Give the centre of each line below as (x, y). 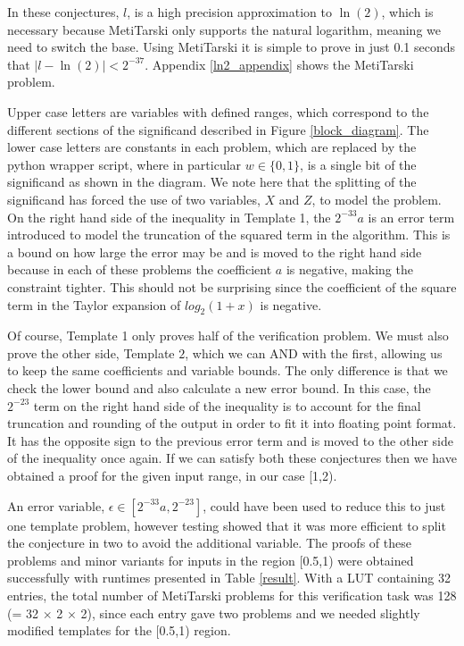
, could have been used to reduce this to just (324, 505)
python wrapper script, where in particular (124, 164)
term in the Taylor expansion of (94, 304)
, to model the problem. (377, 199)
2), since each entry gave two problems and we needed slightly (250, 612)
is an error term (411, 217)
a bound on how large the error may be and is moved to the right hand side (215, 252)
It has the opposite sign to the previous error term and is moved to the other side (230, 440)
